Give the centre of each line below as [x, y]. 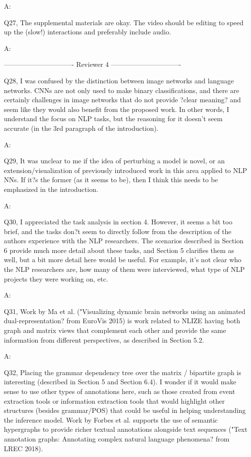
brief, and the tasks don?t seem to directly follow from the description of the [118, 231]
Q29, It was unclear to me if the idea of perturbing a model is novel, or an [114, 161]
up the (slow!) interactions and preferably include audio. [87, 32]
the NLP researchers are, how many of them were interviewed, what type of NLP [124, 269]
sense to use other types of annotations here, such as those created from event [120, 391]
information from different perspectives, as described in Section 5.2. [104, 339]
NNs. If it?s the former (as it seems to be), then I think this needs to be [111, 180]
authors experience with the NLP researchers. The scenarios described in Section [124, 241]
